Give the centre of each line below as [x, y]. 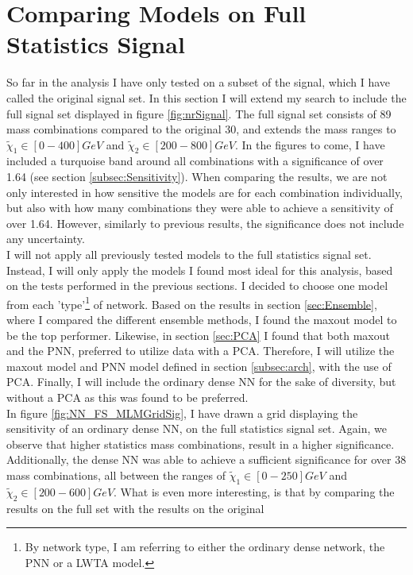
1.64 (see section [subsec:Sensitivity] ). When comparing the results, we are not [197, 177]
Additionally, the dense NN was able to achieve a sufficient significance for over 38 [206, 459]
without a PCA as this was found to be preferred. [127, 397]
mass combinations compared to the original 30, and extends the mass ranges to [201, 129]
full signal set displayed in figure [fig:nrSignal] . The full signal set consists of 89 [199, 113]
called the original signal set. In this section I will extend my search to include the [206, 97]
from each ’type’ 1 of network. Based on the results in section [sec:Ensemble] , [192, 303]
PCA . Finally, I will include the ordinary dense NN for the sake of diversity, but [201, 382]
